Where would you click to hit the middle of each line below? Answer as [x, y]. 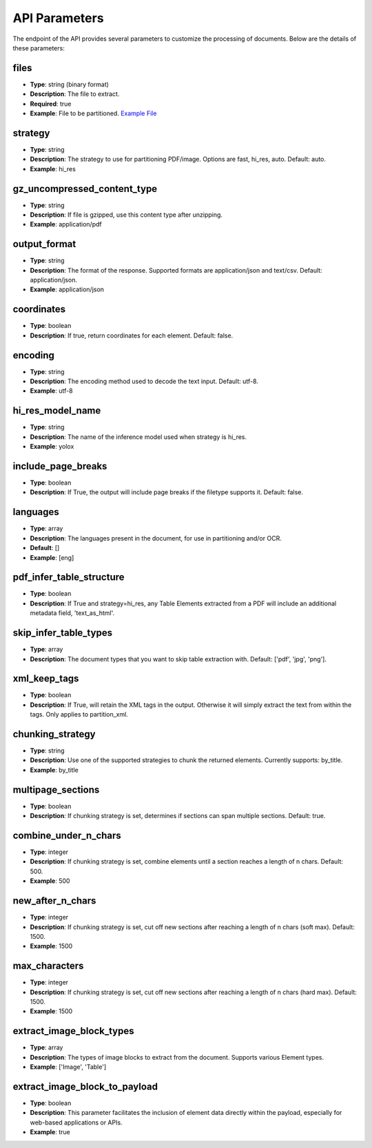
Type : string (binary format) [70, 84]
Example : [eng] [52, 557]
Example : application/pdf [66, 224]
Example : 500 [50, 881]
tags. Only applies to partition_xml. [79, 714]
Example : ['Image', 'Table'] [68, 1067]
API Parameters [58, 18]
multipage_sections [56, 789]
